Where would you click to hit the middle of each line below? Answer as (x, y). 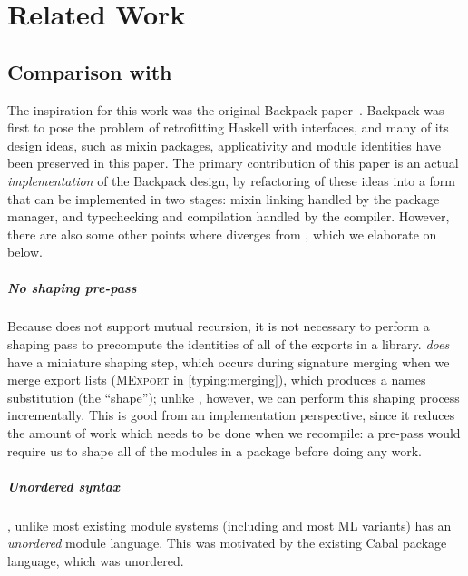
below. (25, 252)
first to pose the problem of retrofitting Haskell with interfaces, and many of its (228, 127)
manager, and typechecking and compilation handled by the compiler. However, (229, 216)
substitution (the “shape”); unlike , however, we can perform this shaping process (234, 397)
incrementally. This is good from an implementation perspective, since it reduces (231, 415)
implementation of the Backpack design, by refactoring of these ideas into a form (231, 180)
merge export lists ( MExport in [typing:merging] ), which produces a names (217, 380)
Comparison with (90, 71)
